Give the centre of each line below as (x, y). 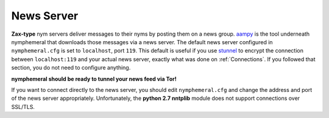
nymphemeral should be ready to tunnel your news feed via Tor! (94, 79)
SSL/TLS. (23, 107)
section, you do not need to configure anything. (71, 68)
